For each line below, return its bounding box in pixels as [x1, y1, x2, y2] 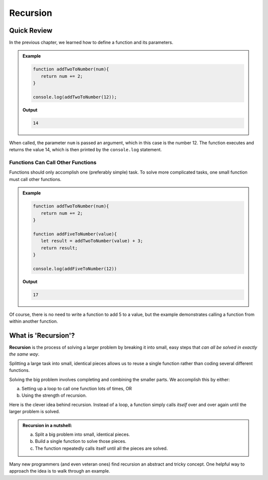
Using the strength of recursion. [21, 392, 87, 399]
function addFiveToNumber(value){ [33, 231, 117, 237]
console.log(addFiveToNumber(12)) [33, 266, 117, 271]
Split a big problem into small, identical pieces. [35, 431, 130, 437]
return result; [40, 245, 78, 250]
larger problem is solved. [9, 409, 60, 415]
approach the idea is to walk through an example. [9, 468, 110, 474]
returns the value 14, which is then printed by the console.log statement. [9, 147, 162, 153]
